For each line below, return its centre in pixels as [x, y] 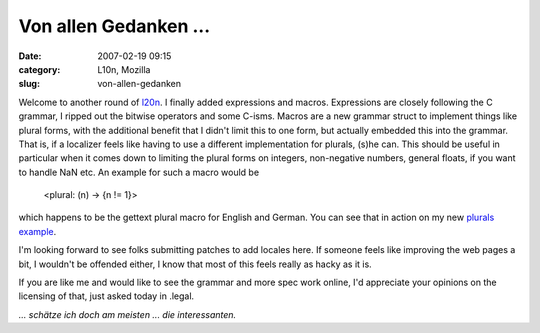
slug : [29, 84]
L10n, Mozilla [124, 69]
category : [39, 69]
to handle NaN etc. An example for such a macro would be [139, 172]
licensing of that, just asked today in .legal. [106, 296]
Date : [30, 56]
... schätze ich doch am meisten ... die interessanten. [127, 314]
